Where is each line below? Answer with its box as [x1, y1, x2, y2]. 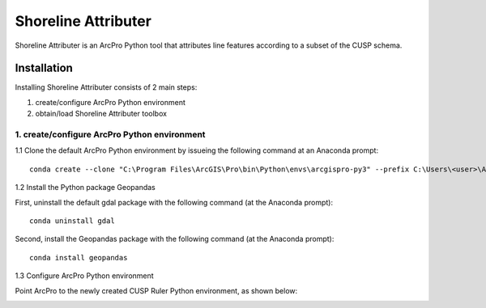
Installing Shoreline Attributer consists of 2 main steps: [15, 82, 198, 92]
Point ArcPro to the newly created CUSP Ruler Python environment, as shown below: [15, 285, 298, 295]
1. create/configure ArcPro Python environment [15, 129, 206, 140]
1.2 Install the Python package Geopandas [15, 183, 156, 192]
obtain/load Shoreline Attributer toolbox [35, 109, 168, 119]
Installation [15, 61, 73, 75]
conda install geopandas [29, 253, 128, 262]
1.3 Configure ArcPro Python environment [15, 271, 154, 281]
